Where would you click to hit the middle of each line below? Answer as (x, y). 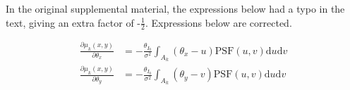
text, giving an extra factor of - (73, 22)
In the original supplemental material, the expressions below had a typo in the (175, 8)
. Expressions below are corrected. (218, 22)
